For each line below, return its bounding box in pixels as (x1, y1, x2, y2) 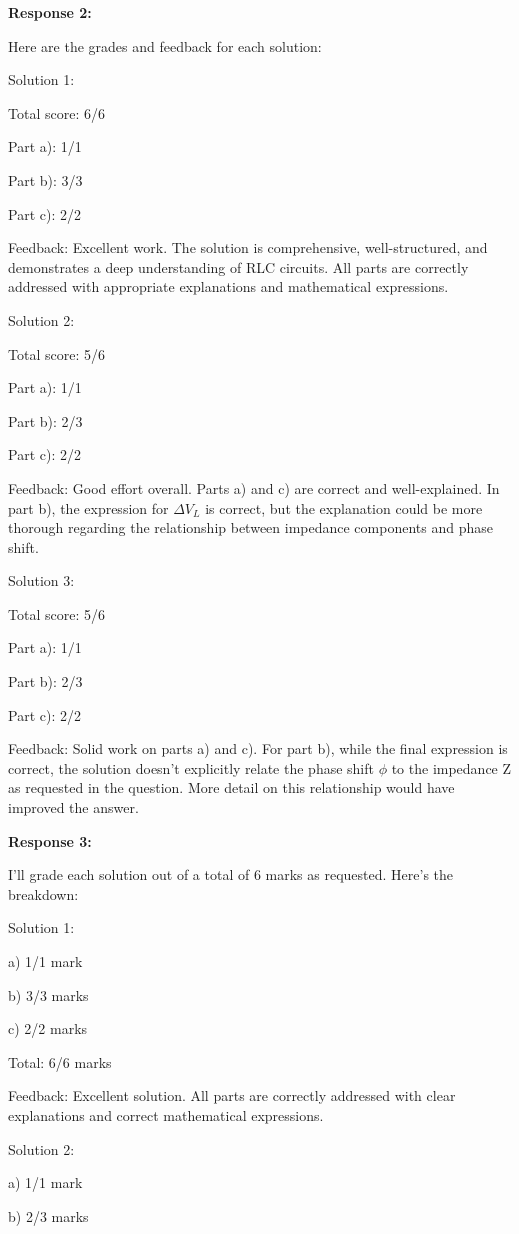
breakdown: (8, 883, 79, 904)
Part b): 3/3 (8, 169, 83, 190)
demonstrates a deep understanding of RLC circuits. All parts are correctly (8, 256, 469, 277)
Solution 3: (8, 570, 75, 591)
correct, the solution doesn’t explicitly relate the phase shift (8, 757, 374, 778)
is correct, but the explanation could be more (205, 497, 483, 518)
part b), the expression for (8, 497, 169, 518)
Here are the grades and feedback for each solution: (8, 35, 322, 56)
